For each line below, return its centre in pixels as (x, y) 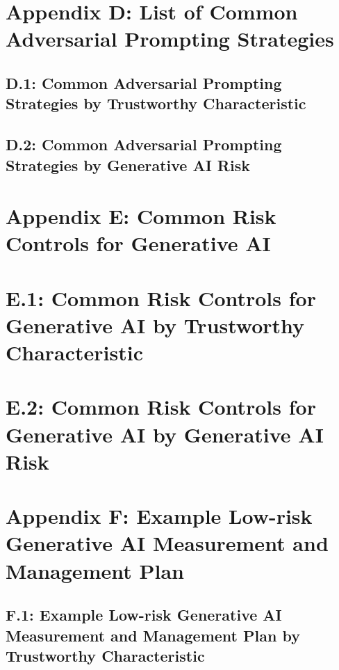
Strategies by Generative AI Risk (128, 165)
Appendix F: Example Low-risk (159, 516)
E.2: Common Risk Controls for (161, 407)
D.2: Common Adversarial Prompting (144, 144)
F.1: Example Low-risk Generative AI (144, 615)
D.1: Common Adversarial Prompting (144, 82)
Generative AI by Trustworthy (155, 325)
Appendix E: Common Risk (141, 216)
